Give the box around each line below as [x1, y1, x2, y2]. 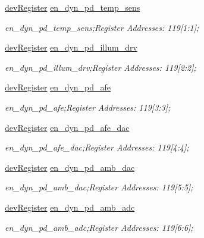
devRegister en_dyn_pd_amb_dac [5, 161, 135, 173]
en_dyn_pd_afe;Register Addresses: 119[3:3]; [5, 101, 171, 113]
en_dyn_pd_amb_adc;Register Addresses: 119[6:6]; [5, 221, 193, 233]
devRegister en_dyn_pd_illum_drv [5, 41, 137, 54]
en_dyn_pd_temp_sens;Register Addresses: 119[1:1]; [5, 21, 199, 33]
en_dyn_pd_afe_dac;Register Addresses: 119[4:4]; [5, 141, 189, 154]
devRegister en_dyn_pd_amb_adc [5, 201, 135, 213]
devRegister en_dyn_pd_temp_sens [5, 1, 140, 13]
